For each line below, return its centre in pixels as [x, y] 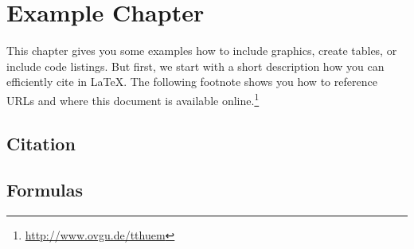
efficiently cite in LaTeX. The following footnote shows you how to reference [192, 82]
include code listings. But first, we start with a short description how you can [195, 66]
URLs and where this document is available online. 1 [133, 99]
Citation [41, 143]
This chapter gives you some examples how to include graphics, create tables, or [202, 51]
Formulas [45, 190]
